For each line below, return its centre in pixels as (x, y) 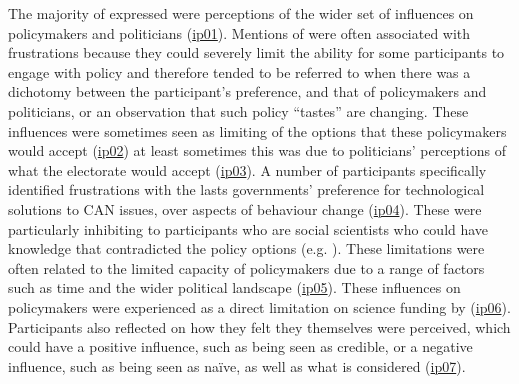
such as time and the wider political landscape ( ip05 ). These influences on (234, 287)
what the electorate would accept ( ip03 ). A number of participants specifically (247, 169)
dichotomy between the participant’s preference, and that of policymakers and (247, 91)
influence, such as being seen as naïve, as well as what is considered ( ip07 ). (237, 365)
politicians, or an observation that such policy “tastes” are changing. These (238, 110)
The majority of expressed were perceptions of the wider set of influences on (241, 13)
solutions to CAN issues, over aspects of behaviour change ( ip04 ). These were (245, 208)
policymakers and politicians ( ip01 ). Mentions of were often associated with (239, 32)
